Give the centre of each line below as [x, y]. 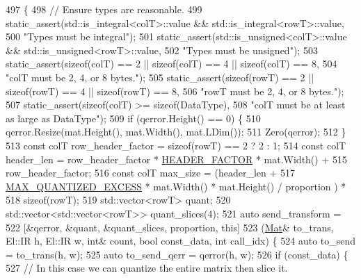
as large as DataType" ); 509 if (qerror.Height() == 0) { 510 [133, 118]
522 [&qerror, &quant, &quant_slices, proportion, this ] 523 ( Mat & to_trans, [170, 227]
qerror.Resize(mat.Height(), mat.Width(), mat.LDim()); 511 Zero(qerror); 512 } [176, 132]
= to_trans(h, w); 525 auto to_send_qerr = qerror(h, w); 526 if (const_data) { [177, 254]
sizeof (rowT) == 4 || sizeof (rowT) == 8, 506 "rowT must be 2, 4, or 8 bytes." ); [175, 91]
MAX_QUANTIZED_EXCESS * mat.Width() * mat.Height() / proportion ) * [176, 186]
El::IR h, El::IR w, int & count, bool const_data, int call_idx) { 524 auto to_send [181, 241]
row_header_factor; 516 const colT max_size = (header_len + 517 [151, 173]
